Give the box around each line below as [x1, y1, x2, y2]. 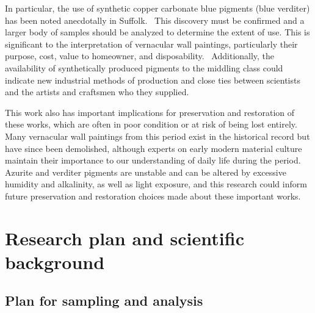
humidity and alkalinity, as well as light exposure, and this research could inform [5, 178, 307, 190]
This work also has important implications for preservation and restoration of [5, 106, 295, 118]
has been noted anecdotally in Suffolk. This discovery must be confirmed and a [5, 13, 305, 26]
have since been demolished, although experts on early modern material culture [5, 142, 302, 154]
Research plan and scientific [5, 225, 244, 250]
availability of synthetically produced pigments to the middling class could [5, 61, 283, 74]
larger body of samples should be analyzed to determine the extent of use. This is [5, 26, 310, 38]
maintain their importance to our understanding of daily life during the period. [5, 154, 301, 167]
